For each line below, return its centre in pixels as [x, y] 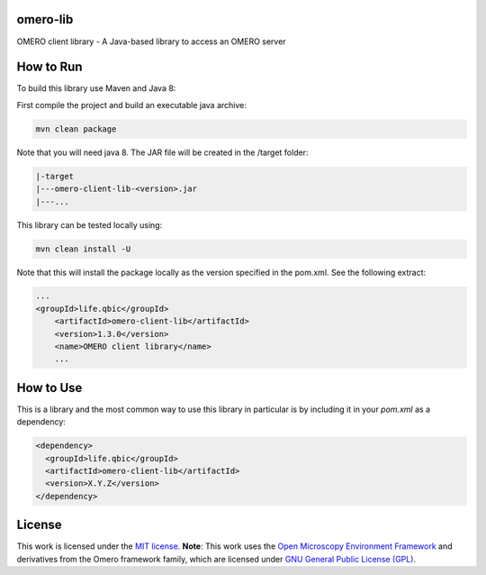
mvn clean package [76, 129]
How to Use [49, 388]
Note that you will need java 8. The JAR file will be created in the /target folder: [162, 152]
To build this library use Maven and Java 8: [96, 88]
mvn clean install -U [83, 249]
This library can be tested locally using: [90, 224]
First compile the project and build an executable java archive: [132, 105]
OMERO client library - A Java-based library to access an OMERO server [152, 41]
